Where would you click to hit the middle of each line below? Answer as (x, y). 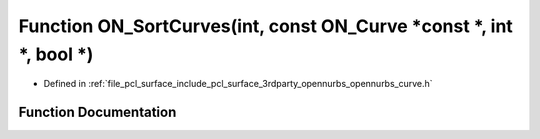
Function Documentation (97, 112)
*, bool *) (56, 54)
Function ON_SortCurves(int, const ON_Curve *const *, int (266, 26)
